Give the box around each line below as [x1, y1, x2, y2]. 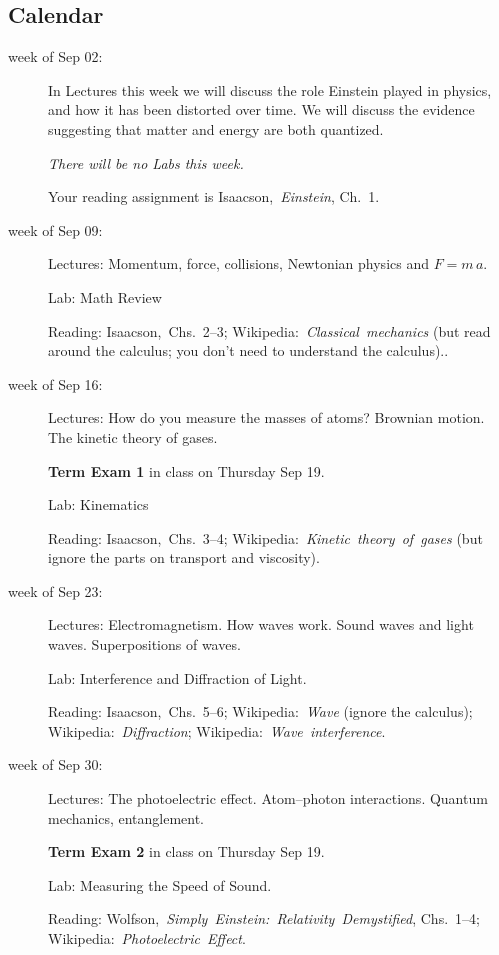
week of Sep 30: [8, 754, 103, 775]
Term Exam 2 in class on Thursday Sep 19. [48, 841, 325, 862]
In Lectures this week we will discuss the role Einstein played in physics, [48, 79, 492, 100]
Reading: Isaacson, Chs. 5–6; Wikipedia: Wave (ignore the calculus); [48, 701, 473, 722]
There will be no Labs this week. [48, 152, 244, 173]
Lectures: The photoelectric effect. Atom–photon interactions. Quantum [48, 788, 488, 809]
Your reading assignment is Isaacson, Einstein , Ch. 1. [48, 186, 380, 207]
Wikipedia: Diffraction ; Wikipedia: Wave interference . [48, 720, 386, 741]
